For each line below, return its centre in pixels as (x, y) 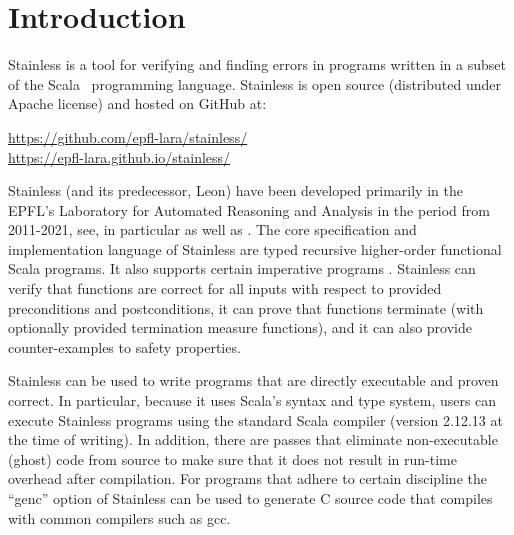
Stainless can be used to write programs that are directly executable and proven (253, 380)
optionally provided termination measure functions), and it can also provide (240, 327)
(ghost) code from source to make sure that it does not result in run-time (232, 458)
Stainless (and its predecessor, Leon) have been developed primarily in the (235, 190)
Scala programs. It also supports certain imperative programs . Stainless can (242, 268)
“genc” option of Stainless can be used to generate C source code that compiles (250, 498)
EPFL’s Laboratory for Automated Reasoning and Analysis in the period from (249, 209)
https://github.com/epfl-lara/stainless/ (128, 136)
